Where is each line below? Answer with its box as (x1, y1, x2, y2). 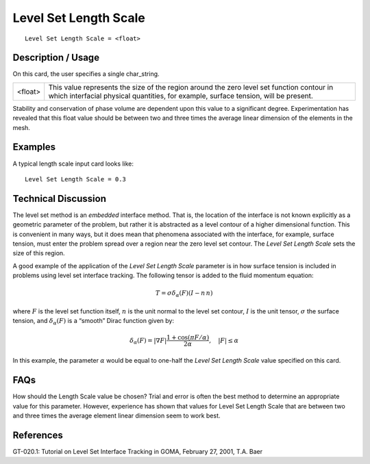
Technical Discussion (12, 192, 106, 205)
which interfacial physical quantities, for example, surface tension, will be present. (48, 91, 313, 101)
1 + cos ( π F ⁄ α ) (166, 334, 210, 341)
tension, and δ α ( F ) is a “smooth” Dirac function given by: (12, 317, 175, 326)
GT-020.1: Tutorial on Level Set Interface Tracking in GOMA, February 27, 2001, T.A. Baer (12, 447, 263, 455)
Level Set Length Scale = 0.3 (25, 175, 127, 183)
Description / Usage (12, 52, 99, 64)
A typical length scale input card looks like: (12, 159, 134, 168)
